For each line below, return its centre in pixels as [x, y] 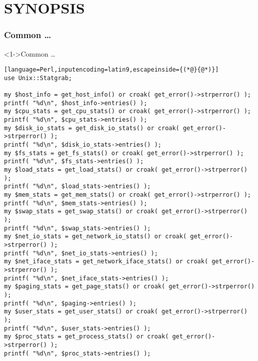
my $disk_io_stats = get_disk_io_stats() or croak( [92, 128]
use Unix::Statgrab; [38, 78]
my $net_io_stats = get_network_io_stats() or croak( [95, 237]
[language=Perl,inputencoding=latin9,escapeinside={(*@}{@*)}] [111, 70]
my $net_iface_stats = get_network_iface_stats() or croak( [106, 262]
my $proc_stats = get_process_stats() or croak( [86, 337]
